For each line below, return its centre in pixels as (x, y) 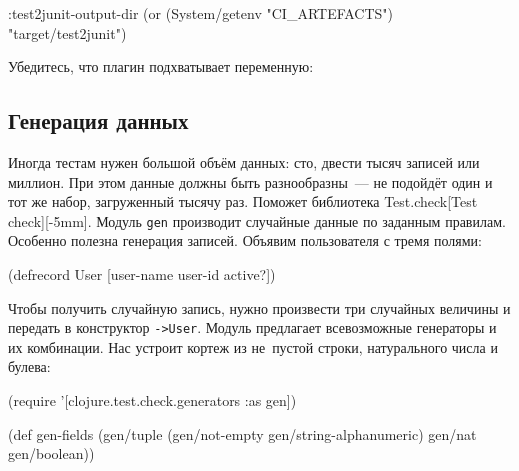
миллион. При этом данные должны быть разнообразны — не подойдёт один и (250, 181)
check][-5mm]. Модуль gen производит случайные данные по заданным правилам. (257, 220)
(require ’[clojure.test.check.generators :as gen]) (152, 400)
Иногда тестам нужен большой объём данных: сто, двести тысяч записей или (244, 161)
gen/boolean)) (51, 453)
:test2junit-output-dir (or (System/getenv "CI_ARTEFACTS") (201, 13)
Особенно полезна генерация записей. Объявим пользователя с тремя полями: (245, 240)
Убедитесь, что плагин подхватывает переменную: (161, 66)
